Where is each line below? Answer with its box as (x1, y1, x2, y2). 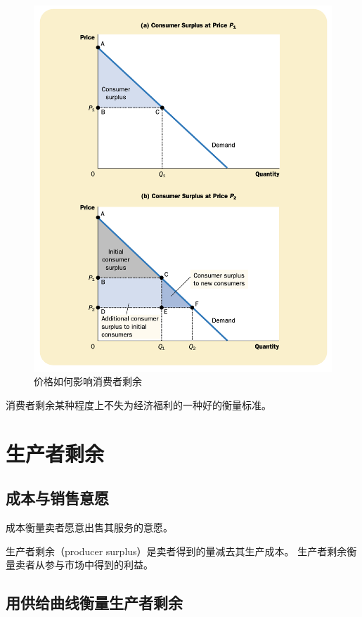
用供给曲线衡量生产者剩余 (6, 592, 183, 613)
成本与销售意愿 (6, 487, 109, 509)
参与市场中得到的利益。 (44, 557, 153, 572)
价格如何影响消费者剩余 (34, 374, 142, 389)
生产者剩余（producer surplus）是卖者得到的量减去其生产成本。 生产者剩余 (6, 543, 347, 558)
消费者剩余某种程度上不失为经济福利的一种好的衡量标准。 (6, 397, 271, 412)
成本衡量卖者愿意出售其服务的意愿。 (6, 519, 173, 534)
